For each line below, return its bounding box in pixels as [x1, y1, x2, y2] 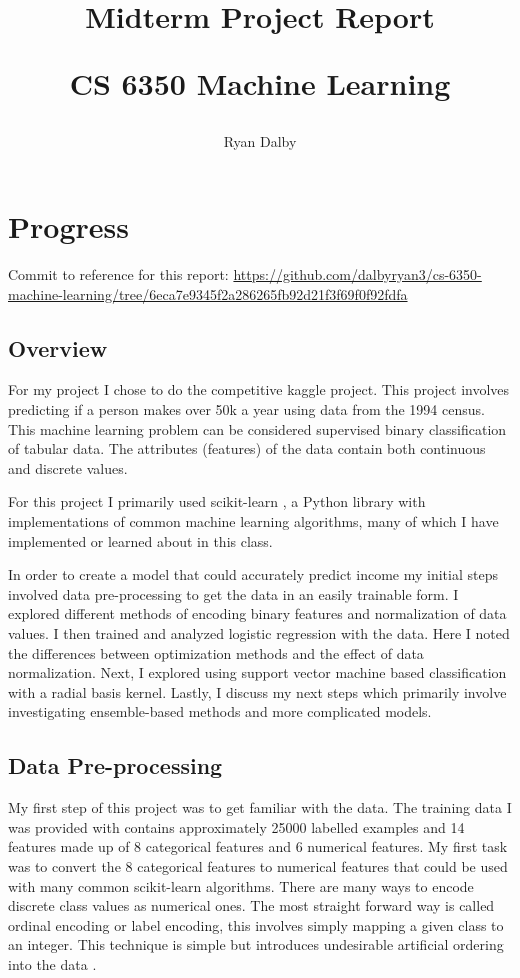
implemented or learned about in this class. [8, 530, 273, 551]
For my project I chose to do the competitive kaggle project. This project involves [8, 379, 510, 400]
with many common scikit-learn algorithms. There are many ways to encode [8, 875, 474, 896]
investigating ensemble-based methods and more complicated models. [8, 701, 432, 722]
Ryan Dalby [223, 130, 297, 151]
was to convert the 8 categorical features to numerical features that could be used [8, 855, 508, 876]
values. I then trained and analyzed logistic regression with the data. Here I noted [8, 623, 510, 644]
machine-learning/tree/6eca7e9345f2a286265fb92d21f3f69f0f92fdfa [8, 283, 408, 304]
